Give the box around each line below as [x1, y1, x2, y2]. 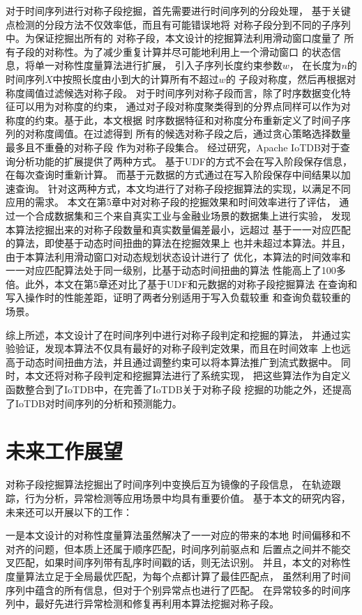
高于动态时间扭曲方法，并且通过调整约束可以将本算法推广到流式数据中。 [6, 354, 338, 369]
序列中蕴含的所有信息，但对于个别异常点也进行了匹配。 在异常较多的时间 [6, 582, 341, 597]
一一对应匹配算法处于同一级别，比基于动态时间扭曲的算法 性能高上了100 [6, 263, 336, 278]
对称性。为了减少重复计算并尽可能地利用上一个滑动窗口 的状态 [44, 44, 331, 59]
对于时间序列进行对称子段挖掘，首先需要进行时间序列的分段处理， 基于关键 [6, 3, 351, 17]
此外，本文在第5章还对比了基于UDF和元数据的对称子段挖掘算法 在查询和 [24, 276, 357, 291]
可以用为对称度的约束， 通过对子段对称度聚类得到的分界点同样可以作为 [15, 99, 341, 114]
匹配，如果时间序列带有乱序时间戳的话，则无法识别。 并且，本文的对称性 [15, 555, 351, 570]
